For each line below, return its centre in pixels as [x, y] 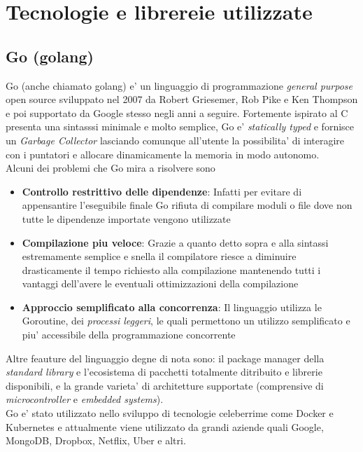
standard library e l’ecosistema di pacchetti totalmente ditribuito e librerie [164, 372]
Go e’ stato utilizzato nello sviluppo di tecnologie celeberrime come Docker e [170, 413]
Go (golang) [50, 56]
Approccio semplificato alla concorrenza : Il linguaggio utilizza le [172, 307]
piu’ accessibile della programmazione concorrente [129, 335]
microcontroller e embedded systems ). [85, 399]
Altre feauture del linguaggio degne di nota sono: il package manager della [165, 358]
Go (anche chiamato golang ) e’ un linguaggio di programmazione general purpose [179, 85]
